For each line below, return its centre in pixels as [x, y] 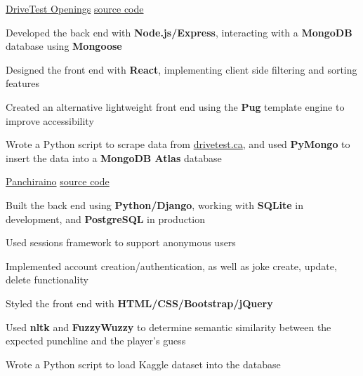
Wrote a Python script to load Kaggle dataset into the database [143, 364]
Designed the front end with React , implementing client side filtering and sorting [181, 69]
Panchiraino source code [58, 181]
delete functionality [47, 280]
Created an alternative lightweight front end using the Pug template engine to [175, 106]
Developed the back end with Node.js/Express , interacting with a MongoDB [179, 32]
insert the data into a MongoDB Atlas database [114, 157]
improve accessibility [50, 120]
